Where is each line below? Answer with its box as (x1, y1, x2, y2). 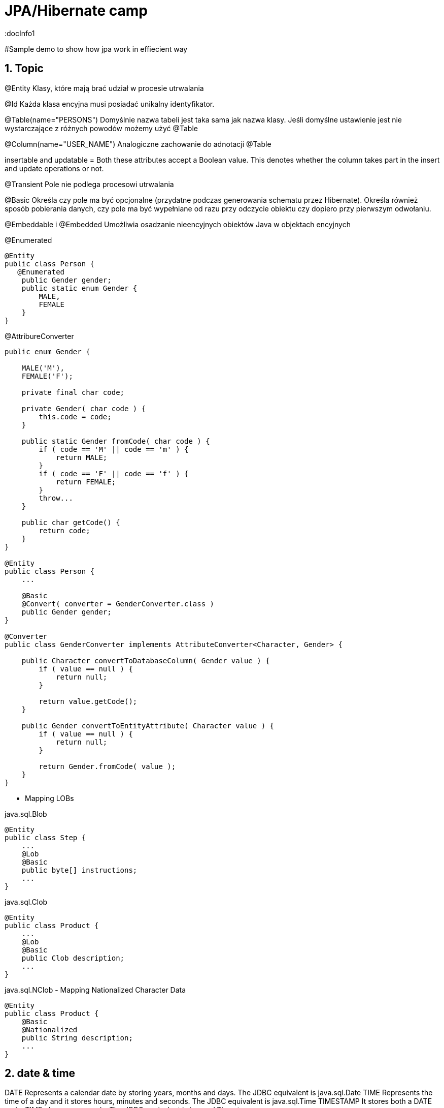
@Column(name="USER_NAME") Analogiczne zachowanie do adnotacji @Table (5, 139, 271, 148)
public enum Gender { (5, 347, 90, 356)
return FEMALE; (56, 477, 116, 486)
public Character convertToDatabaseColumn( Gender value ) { (21, 656, 270, 665)
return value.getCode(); (39, 697, 138, 705)
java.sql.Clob (5, 897, 48, 906)
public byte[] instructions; (21, 866, 138, 874)
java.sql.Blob (5, 809, 47, 818)
